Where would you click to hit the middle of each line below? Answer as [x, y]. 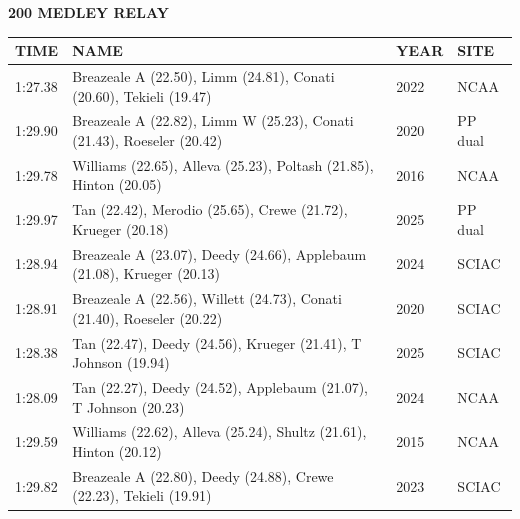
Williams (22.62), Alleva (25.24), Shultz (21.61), [219, 431]
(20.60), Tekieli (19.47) [142, 95]
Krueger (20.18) [120, 228]
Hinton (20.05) [117, 184]
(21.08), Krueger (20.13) [146, 273]
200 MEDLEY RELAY [88, 12]
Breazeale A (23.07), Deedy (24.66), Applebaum [219, 253]
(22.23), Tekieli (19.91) [142, 495]
